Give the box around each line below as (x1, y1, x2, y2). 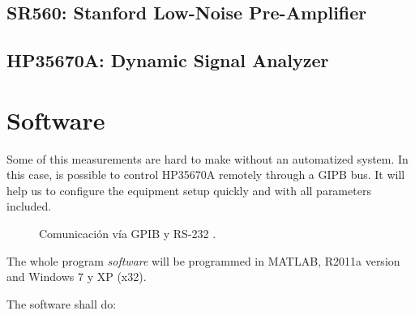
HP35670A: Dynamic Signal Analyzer (6, 48, 329, 73)
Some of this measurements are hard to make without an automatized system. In (6, 150, 409, 167)
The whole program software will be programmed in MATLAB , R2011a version (6, 252, 400, 269)
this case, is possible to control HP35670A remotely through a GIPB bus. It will (6, 166, 405, 183)
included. (6, 198, 52, 215)
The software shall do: (6, 295, 117, 312)
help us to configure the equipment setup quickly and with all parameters (6, 181, 371, 198)
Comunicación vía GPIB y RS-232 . (39, 225, 216, 242)
